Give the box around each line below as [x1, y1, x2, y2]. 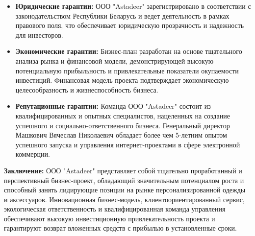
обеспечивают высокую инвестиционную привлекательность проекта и [4, 213, 215, 223]
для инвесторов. [15, 29, 63, 40]
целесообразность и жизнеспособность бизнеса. [15, 84, 158, 94]
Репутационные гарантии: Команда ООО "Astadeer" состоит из [15, 101, 211, 111]
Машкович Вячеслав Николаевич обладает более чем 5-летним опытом [15, 130, 227, 140]
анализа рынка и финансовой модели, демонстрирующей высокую [15, 55, 214, 66]
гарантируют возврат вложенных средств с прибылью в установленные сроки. [4, 223, 237, 233]
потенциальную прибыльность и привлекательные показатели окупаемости [15, 65, 239, 75]
